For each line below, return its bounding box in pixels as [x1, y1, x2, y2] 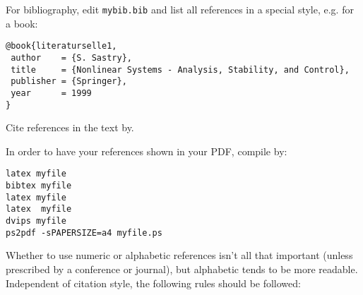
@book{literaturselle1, [6, 41, 117, 52]
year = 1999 [11, 88, 92, 98]
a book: [6, 16, 38, 30]
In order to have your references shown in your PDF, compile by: [6, 143, 287, 158]
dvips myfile [6, 216, 66, 226]
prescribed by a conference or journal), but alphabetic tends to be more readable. [6, 261, 358, 276]
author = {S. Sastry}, [11, 52, 132, 63]
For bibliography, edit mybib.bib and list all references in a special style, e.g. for [6, 2, 354, 16]
